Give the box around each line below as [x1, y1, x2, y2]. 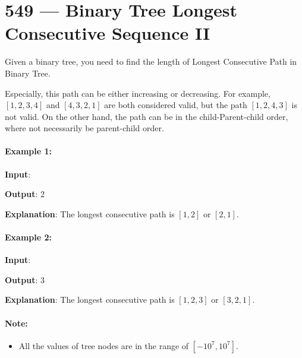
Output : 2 [5, 188, 45, 200]
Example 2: [5, 231, 52, 243]
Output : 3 [5, 273, 45, 286]
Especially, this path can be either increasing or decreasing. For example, [5, 87, 270, 99]
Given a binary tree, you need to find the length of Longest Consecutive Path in [5, 55, 297, 68]
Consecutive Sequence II [5, 21, 210, 45]
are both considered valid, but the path [104, 99, 247, 111]
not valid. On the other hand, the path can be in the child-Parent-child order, [5, 110, 288, 122]
